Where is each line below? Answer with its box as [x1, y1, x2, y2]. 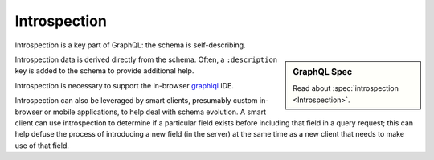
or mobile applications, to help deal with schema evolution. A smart [43, 107, 267, 117]
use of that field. [14, 141, 70, 150]
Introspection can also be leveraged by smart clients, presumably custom [14, 96, 258, 105]
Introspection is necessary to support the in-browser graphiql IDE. [14, 80, 235, 90]
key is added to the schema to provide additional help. [14, 66, 194, 76]
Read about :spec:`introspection [293, 84, 399, 93]
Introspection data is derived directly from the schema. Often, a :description [14, 55, 278, 64]
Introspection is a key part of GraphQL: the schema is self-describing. [14, 40, 246, 50]
